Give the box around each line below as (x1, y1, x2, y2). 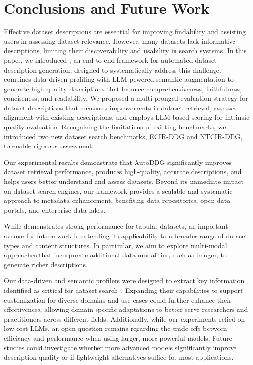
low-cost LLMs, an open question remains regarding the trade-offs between (4, 323, 227, 333)
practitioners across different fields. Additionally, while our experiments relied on (4, 313, 245, 324)
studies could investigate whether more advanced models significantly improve (4, 342, 237, 352)
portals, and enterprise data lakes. (4, 204, 106, 215)
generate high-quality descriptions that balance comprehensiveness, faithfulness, (4, 83, 242, 93)
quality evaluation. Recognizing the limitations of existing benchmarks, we (4, 122, 226, 132)
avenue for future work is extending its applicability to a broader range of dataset (4, 231, 248, 240)
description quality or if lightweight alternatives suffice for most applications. (4, 352, 234, 362)
